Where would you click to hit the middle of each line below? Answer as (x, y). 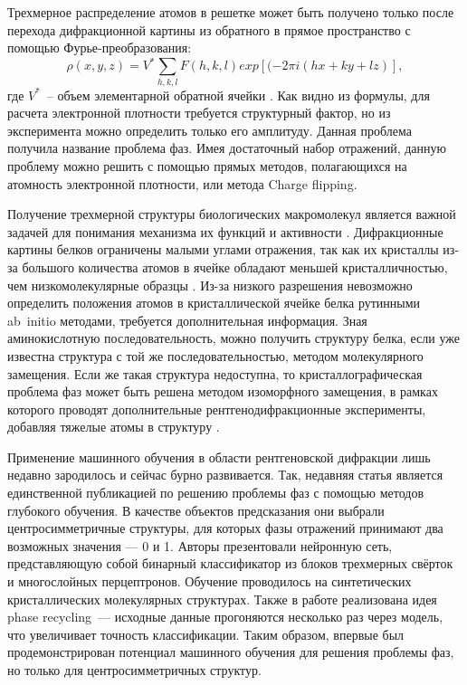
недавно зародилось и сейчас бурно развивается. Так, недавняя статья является (225, 475)
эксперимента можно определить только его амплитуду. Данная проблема (210, 130)
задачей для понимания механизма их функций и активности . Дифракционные (225, 231)
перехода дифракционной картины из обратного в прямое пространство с (209, 29)
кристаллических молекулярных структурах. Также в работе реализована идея (222, 599)
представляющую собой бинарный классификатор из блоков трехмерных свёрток (230, 563)
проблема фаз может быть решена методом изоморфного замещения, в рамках (223, 391)
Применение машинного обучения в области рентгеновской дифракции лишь (219, 457)
